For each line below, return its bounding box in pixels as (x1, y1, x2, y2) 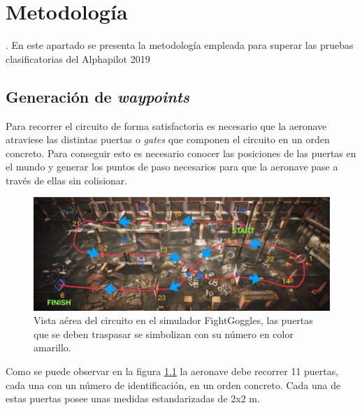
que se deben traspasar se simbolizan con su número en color (34, 326, 294, 341)
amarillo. (34, 340, 71, 355)
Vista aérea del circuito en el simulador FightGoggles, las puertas (34, 313, 313, 328)
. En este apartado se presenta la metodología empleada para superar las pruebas (6, 38, 354, 52)
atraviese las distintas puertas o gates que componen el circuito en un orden (6, 132, 330, 147)
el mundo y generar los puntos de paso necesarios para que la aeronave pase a (6, 159, 338, 174)
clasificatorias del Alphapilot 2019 (6, 51, 150, 66)
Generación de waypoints (6, 85, 190, 107)
